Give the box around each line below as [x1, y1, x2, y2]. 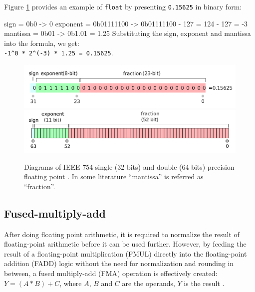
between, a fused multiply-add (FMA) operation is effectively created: [4, 268, 218, 279]
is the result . [184, 278, 225, 288]
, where [59, 278, 82, 288]
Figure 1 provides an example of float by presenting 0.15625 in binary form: [4, 1, 242, 11]
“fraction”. [24, 181, 55, 191]
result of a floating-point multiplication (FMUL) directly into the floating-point [4, 248, 247, 259]
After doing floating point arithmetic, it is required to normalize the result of [4, 229, 240, 239]
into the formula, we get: [4, 37, 79, 48]
